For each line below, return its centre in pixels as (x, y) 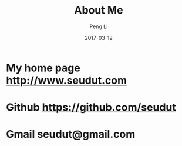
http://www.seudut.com (67, 80)
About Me (99, 10)
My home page (43, 68)
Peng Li (99, 26)
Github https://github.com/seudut (91, 107)
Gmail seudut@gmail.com (71, 135)
